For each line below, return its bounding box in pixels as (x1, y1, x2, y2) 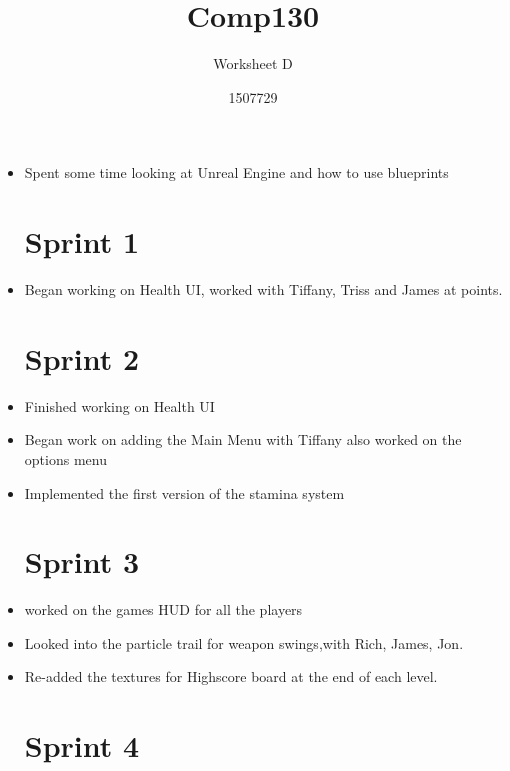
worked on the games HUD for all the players (24, 599, 303, 620)
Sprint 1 (24, 221, 140, 262)
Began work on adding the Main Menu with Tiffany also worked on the (24, 429, 462, 450)
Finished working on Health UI (24, 395, 215, 416)
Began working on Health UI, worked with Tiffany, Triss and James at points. (24, 279, 503, 300)
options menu (24, 448, 107, 469)
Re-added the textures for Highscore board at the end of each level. (24, 666, 438, 687)
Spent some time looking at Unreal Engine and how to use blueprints (24, 162, 449, 183)
